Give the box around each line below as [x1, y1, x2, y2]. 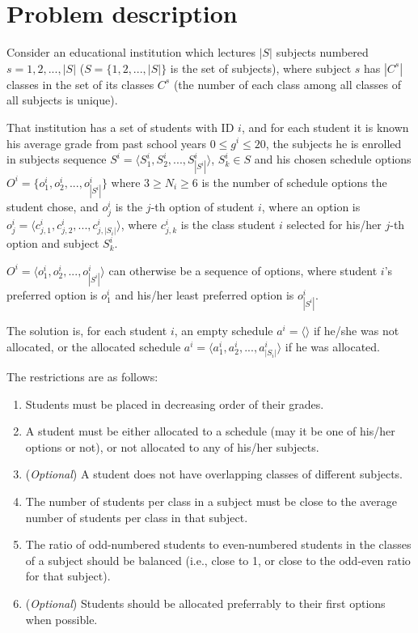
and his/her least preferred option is [115, 287, 294, 304]
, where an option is [261, 198, 361, 215]
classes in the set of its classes [6, 75, 154, 92]
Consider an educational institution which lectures [6, 44, 255, 61]
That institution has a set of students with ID [6, 118, 234, 135]
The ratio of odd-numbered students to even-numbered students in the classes [25, 536, 412, 553]
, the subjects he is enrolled [265, 134, 402, 151]
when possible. [25, 610, 98, 627]
